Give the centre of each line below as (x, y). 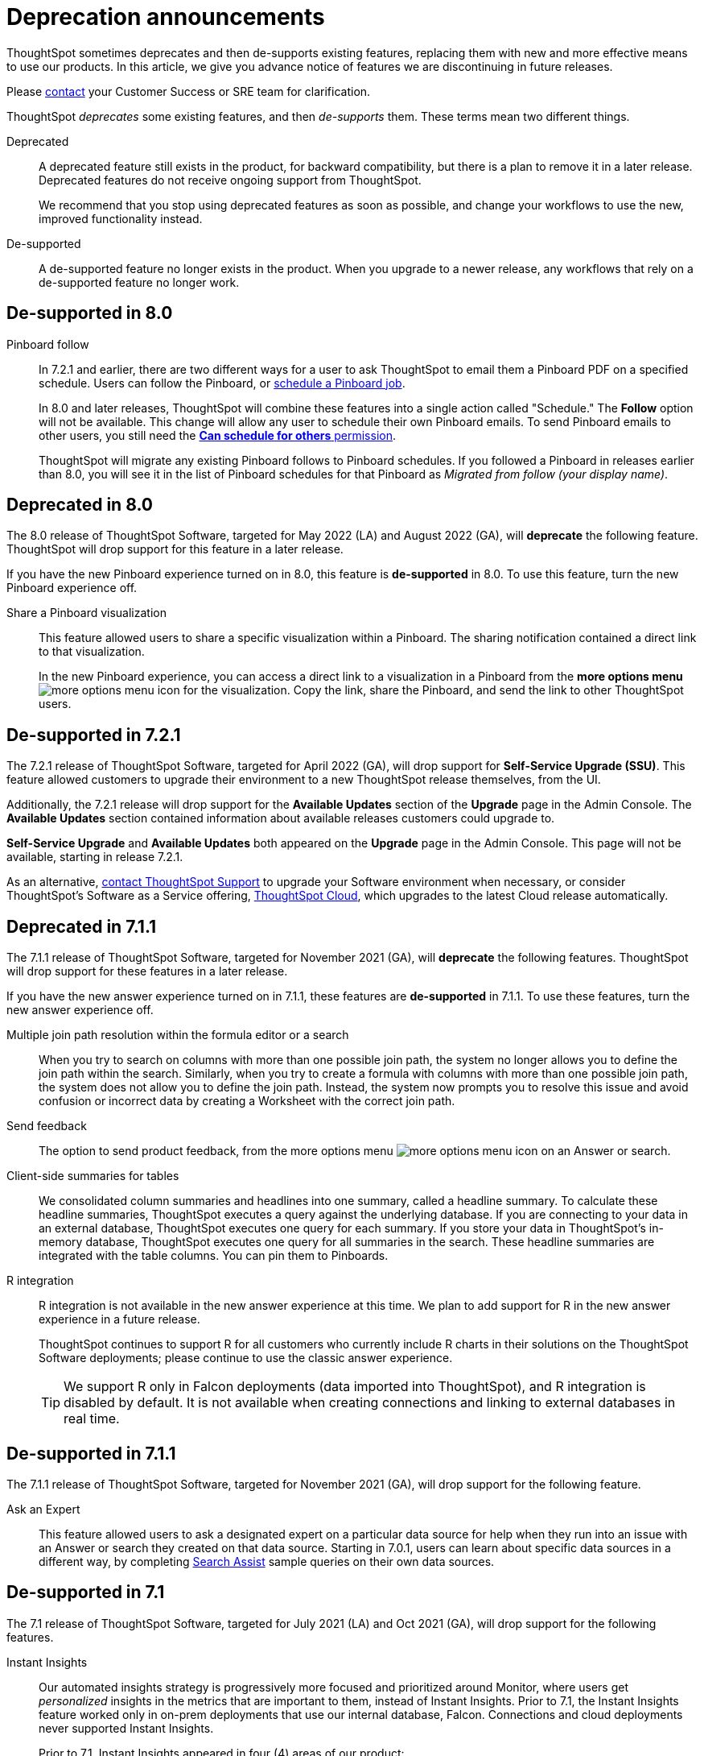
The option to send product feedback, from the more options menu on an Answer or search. (355, 1151)
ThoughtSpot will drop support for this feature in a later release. (175, 549)
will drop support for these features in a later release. (147, 971)
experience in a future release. (119, 1319)
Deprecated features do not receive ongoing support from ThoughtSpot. (230, 180)
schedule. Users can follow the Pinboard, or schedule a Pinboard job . (222, 383)
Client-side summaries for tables (93, 1176)
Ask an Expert (43, 1509)
